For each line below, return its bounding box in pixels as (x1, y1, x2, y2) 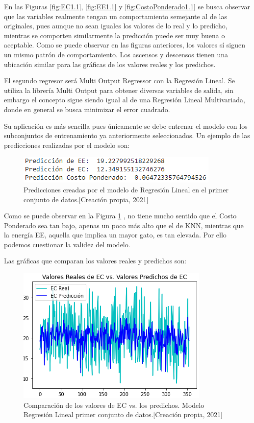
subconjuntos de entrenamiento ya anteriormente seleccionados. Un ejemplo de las (4, 130, 250, 141)
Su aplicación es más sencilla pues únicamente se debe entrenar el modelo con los (4, 120, 248, 131)
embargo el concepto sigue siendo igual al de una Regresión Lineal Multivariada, (4, 94, 245, 105)
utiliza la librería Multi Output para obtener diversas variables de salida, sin (4, 85, 234, 95)
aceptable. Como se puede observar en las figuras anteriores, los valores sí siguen (4, 40, 246, 50)
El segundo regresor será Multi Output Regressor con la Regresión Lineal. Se (4, 75, 235, 86)
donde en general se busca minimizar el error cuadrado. (4, 104, 170, 114)
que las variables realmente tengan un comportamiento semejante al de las (4, 11, 227, 21)
